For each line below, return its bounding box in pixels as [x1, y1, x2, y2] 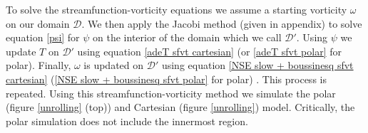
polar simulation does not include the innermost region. [6, 113, 248, 128]
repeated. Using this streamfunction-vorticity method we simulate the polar [6, 85, 336, 100]
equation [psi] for [6, 30, 80, 45]
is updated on [83, 58, 144, 73]
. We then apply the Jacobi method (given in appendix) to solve [81, 16, 362, 31]
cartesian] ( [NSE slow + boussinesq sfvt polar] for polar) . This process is [6, 71, 327, 86]
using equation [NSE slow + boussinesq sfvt [161, 58, 354, 73]
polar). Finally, [6, 58, 71, 73]
